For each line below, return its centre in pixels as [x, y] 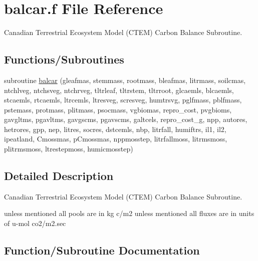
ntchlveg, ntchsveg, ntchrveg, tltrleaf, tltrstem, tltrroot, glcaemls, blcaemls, [119, 90]
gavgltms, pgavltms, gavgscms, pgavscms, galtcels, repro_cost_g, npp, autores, [126, 119]
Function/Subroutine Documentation [102, 250]
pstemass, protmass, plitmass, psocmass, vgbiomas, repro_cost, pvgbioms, [118, 109]
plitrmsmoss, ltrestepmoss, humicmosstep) [69, 149]
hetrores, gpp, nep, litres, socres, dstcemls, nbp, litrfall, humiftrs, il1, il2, [115, 129]
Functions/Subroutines [64, 59]
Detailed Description [59, 176]
